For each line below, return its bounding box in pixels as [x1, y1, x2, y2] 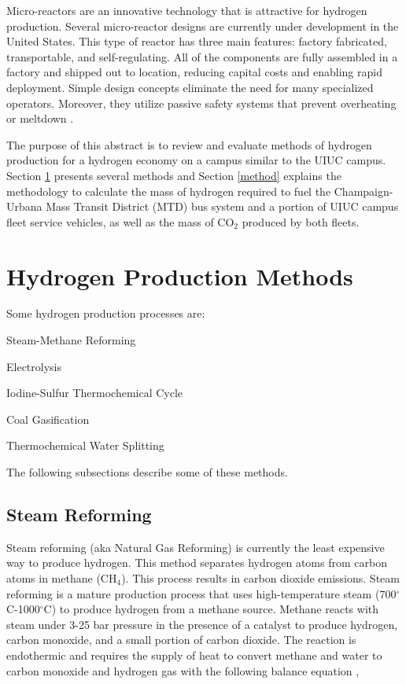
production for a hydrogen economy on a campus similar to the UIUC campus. [6, 152, 386, 168]
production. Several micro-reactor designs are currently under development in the [6, 17, 399, 34]
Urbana [6, 198, 42, 215]
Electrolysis [6, 358, 61, 374]
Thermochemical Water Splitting [6, 437, 164, 454]
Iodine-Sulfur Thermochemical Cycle [6, 384, 183, 401]
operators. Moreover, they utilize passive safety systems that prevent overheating [6, 94, 397, 111]
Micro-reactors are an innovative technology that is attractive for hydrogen [6, 2, 367, 18]
